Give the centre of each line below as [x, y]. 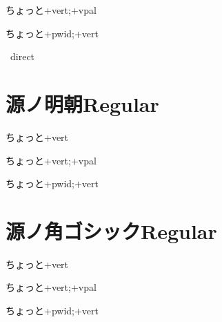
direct [22, 56]
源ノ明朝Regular [82, 103]
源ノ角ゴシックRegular [111, 230]
